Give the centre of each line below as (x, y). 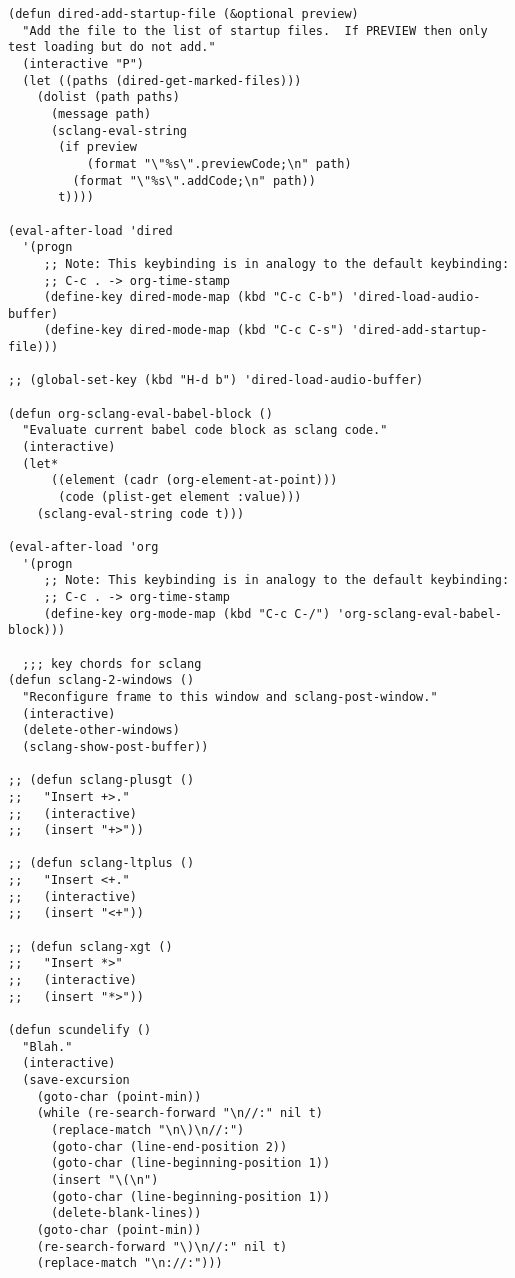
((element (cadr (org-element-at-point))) (194, 480)
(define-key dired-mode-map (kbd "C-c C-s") (194, 330)
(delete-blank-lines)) (126, 1213)
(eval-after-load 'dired (90, 230)
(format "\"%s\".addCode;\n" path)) (194, 180)
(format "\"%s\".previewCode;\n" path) (219, 163)
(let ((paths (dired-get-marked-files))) (162, 80)
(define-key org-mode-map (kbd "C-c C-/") (187, 613)
